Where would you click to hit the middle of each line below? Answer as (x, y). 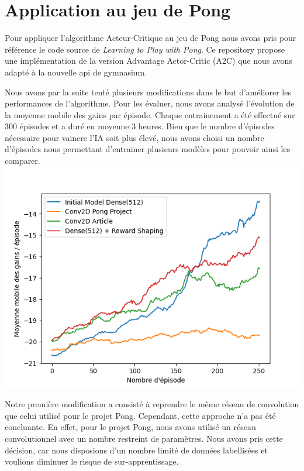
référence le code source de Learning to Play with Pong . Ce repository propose (145, 49)
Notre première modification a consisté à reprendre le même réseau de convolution (152, 404)
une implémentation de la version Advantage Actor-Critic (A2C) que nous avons (148, 61)
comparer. (23, 161)
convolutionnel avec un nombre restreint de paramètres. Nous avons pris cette (144, 439)
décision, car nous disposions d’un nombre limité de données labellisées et (136, 450)
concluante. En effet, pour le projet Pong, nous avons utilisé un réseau (130, 427)
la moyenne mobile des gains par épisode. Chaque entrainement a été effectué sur (150, 114)
